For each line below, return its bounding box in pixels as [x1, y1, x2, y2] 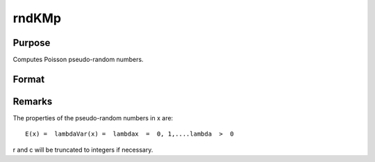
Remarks [12, 95, 53, 107]
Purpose [12, 37, 51, 49]
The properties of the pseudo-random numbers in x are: [12, 113, 174, 122]
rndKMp [12, 10, 62, 26]
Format [12, 73, 45, 85]
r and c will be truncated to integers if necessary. [12, 145, 153, 154]
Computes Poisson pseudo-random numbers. [12, 56, 144, 64]
